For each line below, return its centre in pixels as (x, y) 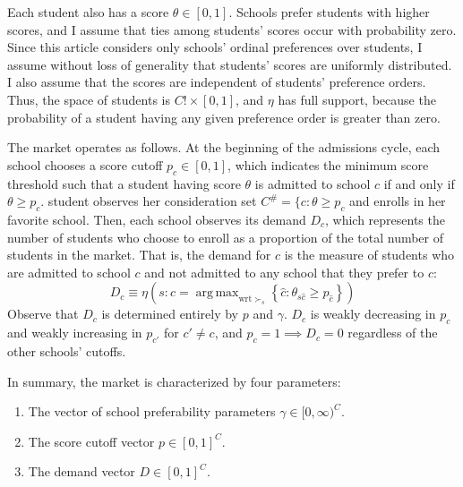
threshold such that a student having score (124, 183)
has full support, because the (357, 99)
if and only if (419, 183)
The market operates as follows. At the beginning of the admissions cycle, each (224, 147)
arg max (217, 293)
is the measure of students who (369, 255)
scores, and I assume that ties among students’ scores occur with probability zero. (232, 29)
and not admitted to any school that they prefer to (284, 272)
